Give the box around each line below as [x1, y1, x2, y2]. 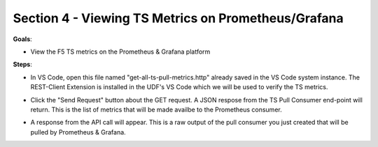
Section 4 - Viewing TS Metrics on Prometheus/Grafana [13, 10, 344, 26]
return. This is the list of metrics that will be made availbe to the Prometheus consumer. [30, 105, 283, 114]
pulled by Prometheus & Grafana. [30, 127, 126, 136]
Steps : [13, 60, 33, 69]
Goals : [13, 35, 33, 43]
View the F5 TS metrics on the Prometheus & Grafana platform [30, 47, 211, 56]
